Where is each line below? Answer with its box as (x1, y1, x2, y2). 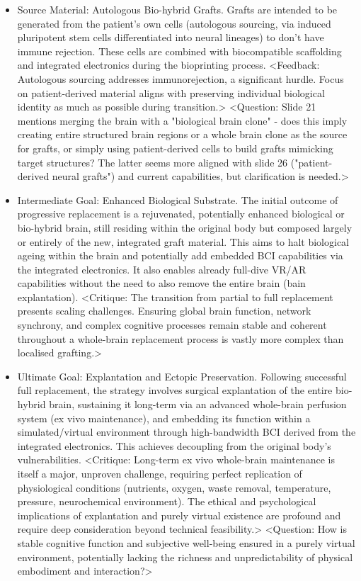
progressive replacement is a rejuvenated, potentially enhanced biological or (17, 206, 345, 221)
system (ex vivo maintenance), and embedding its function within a (17, 410, 311, 425)
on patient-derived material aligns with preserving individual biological (17, 85, 325, 100)
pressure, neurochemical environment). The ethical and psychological (17, 494, 316, 509)
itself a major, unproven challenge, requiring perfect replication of (17, 466, 302, 480)
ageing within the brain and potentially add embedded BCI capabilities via (17, 248, 343, 263)
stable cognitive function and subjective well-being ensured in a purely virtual (17, 535, 355, 550)
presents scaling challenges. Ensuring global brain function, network (17, 303, 311, 318)
